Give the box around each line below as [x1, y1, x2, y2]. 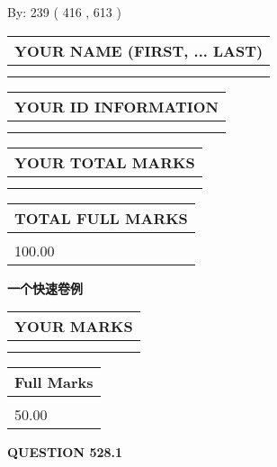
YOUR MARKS [14, 316, 133, 337]
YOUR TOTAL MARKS [14, 151, 195, 173]
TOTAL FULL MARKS [14, 207, 188, 229]
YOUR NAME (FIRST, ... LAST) [14, 40, 264, 61]
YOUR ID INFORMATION [14, 95, 219, 117]
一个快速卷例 [7, 278, 83, 297]
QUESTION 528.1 [7, 443, 123, 462]
